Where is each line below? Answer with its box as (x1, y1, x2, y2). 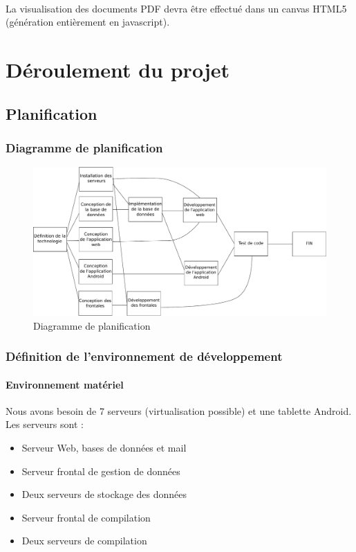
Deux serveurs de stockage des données (21, 487, 187, 501)
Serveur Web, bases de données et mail (21, 440, 187, 455)
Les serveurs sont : (6, 417, 84, 431)
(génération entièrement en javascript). (6, 15, 170, 29)
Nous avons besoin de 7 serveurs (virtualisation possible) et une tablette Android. (6, 403, 352, 418)
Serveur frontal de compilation (21, 510, 151, 524)
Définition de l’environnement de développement (6, 348, 283, 365)
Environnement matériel (6, 377, 124, 391)
